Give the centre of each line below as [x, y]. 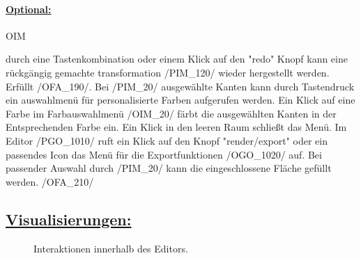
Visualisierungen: [69, 219]
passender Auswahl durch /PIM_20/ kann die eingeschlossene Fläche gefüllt [169, 168]
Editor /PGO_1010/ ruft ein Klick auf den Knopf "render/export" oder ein [167, 140]
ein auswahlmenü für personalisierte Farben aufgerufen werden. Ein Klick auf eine [180, 100]
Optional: [29, 9]
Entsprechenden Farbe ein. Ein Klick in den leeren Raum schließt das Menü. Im [176, 127]
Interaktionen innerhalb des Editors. [111, 248]
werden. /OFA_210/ [50, 181]
